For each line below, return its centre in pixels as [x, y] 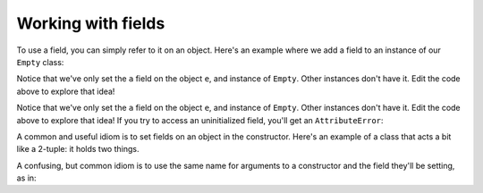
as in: [26, 178]
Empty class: [40, 62]
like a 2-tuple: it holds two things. [78, 149]
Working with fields [91, 23]
